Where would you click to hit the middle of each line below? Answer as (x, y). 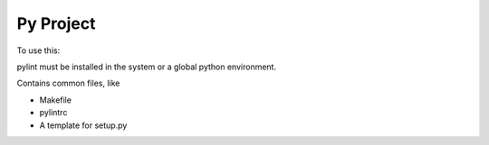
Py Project (56, 23)
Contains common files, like (68, 83)
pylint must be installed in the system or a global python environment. (146, 67)
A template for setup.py (83, 125)
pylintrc (53, 113)
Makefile (56, 100)
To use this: (38, 50)
